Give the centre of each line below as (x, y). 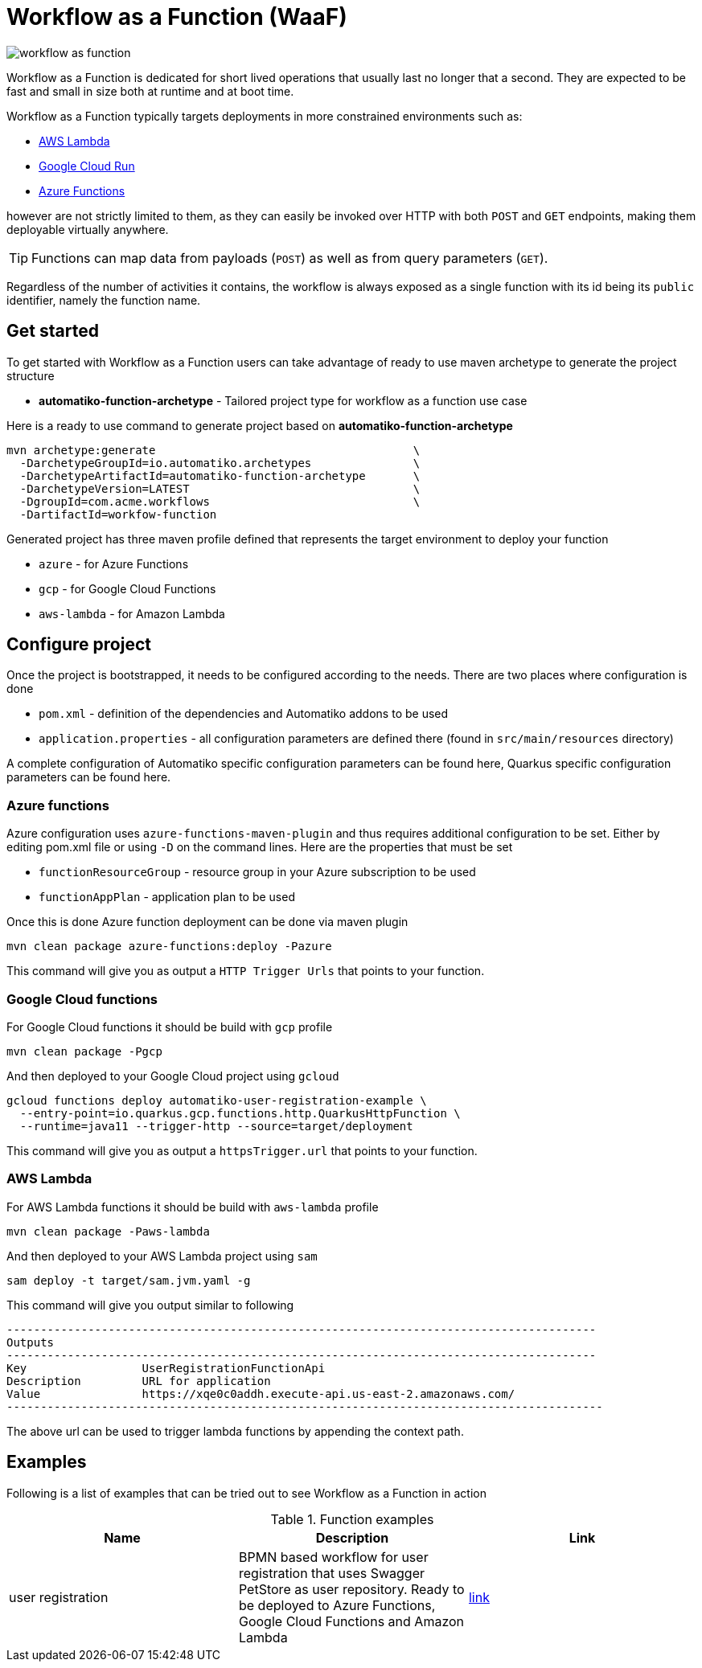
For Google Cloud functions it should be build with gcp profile (170, 1027)
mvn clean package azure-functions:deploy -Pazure (169, 947)
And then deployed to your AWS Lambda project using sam (162, 1256)
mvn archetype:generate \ (213, 450)
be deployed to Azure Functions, (337, 1605)
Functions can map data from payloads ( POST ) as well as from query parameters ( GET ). (290, 258)
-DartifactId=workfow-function (118, 514)
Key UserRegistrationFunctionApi (166, 1368)
